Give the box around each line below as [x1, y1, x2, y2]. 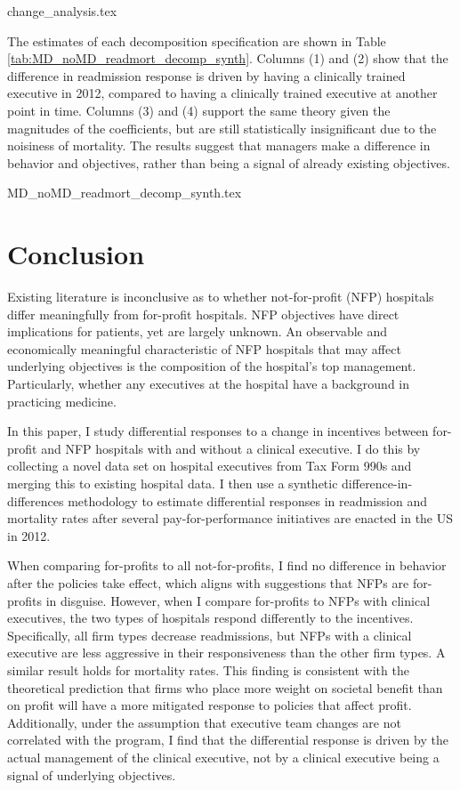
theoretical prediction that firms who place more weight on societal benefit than [7, 678, 443, 697]
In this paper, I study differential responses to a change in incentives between [7, 422, 429, 440]
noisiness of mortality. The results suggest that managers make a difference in [7, 136, 431, 155]
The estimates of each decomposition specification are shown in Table [7, 31, 386, 50]
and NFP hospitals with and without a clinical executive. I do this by [41, 439, 421, 457]
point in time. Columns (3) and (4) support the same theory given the [7, 101, 391, 119]
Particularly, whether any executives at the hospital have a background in [7, 375, 410, 393]
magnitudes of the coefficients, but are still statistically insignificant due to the [7, 118, 437, 137]
